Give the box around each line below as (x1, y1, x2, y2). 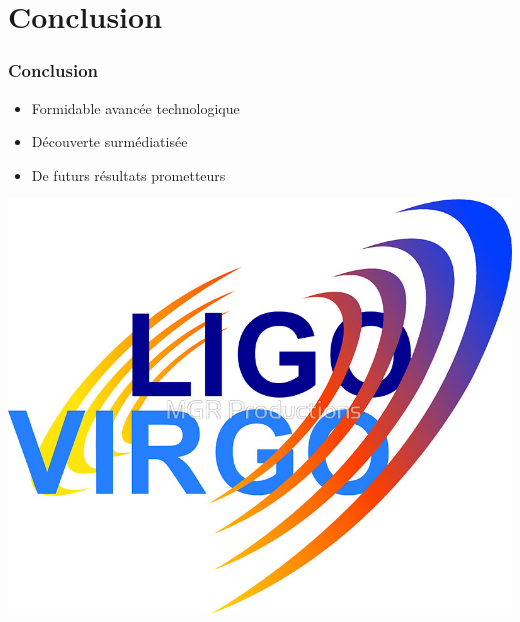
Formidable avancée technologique (31, 97, 240, 118)
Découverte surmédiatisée (31, 131, 188, 152)
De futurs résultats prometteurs (31, 164, 226, 185)
